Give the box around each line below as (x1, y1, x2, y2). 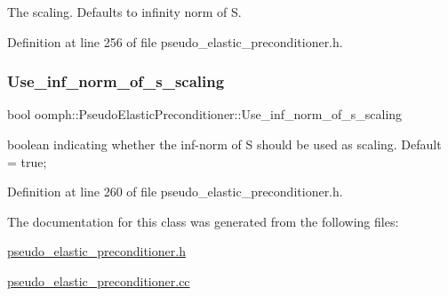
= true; (7, 152, 47, 171)
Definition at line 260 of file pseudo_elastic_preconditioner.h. (7, 182, 343, 201)
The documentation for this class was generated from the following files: (7, 212, 399, 230)
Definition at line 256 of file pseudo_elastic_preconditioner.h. (7, 32, 343, 51)
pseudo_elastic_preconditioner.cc (7, 271, 190, 290)
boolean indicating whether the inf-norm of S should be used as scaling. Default (7, 135, 442, 153)
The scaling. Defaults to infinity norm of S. (7, 3, 242, 20)
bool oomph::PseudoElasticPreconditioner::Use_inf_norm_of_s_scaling (7, 105, 403, 124)
